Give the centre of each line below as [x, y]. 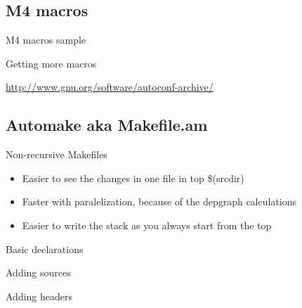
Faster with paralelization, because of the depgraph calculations [159, 201]
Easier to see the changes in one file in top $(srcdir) [133, 178]
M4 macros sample [46, 40]
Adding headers [39, 296]
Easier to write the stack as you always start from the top [147, 225]
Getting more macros [51, 63]
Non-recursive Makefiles [57, 154]
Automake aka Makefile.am [107, 125]
